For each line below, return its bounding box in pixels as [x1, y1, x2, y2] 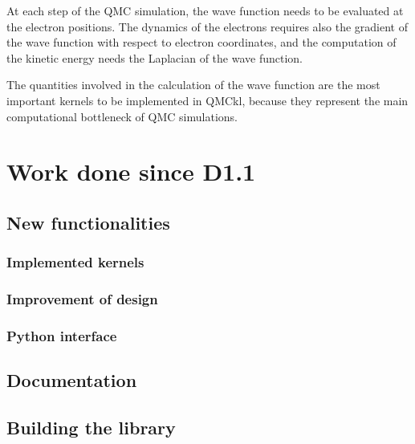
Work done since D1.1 [6, 155, 256, 188]
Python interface [6, 325, 117, 345]
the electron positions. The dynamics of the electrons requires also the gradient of [6, 18, 408, 35]
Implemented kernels [6, 252, 144, 272]
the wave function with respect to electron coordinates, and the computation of [6, 34, 397, 51]
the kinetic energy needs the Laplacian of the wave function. [6, 49, 303, 66]
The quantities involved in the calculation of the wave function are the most [6, 76, 380, 93]
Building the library [6, 415, 176, 440]
